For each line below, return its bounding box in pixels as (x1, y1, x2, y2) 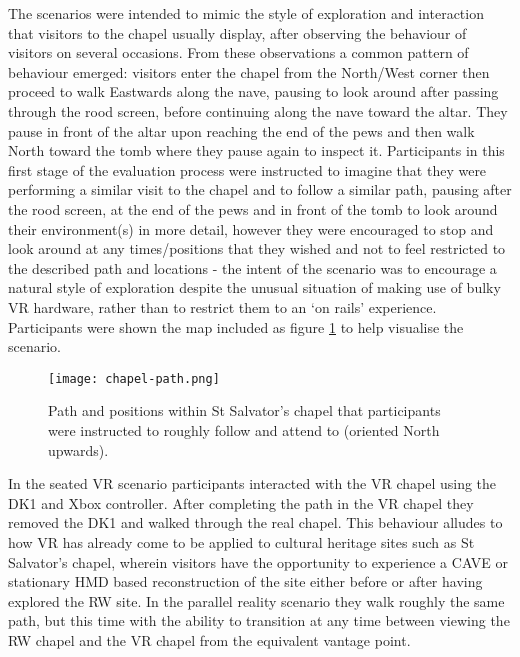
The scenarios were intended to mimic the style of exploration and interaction (8, 3, 484, 23)
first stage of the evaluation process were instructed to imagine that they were (8, 159, 487, 180)
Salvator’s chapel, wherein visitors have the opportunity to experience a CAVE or (8, 551, 509, 572)
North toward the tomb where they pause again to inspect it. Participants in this (8, 140, 505, 161)
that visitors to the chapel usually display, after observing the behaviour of (8, 22, 467, 43)
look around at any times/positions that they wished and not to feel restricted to (8, 238, 506, 259)
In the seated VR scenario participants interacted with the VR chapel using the (8, 473, 497, 494)
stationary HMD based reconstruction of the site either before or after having (8, 571, 483, 592)
